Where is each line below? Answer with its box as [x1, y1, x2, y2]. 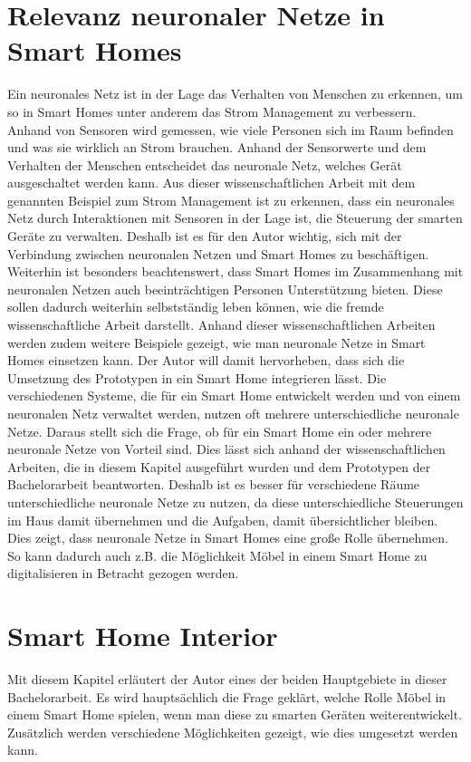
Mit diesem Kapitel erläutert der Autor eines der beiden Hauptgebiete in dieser [7, 670, 447, 689]
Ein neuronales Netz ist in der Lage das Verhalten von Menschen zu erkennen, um [7, 84, 463, 103]
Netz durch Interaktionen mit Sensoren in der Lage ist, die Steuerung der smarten [7, 208, 463, 227]
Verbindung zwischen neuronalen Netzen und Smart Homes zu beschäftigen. [7, 244, 429, 263]
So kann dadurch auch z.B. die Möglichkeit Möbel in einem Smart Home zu [7, 545, 428, 564]
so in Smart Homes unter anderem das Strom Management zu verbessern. [7, 101, 417, 121]
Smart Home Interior [7, 617, 278, 654]
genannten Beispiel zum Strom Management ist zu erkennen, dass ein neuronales [7, 190, 455, 209]
